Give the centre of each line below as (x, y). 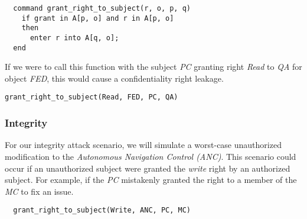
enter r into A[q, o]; (74, 38)
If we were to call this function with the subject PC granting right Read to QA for (153, 67)
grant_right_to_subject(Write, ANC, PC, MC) (102, 210)
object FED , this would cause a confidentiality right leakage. (114, 78)
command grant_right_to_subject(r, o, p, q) (102, 8)
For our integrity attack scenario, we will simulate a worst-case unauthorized (143, 145)
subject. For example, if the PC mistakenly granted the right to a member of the (151, 180)
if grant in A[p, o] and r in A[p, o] (98, 18)
